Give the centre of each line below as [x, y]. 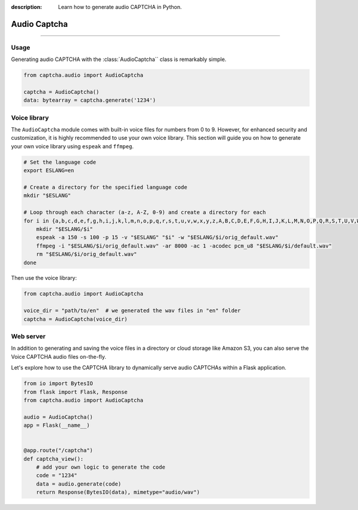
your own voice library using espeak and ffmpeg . [72, 146]
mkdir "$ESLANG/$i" [65, 229]
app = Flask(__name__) [57, 425]
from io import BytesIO [58, 384]
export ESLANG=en [49, 171]
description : [27, 7]
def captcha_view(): [53, 459]
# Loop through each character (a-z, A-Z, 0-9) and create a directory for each [145, 213]
